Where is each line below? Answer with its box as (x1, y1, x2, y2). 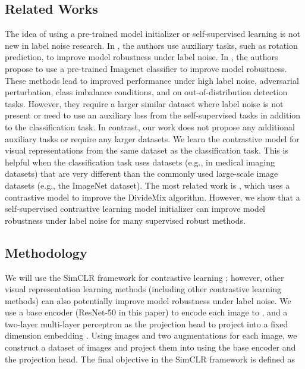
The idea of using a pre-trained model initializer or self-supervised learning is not (5, 27, 301, 40)
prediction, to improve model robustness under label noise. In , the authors (5, 51, 278, 63)
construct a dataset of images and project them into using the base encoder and (5, 341, 296, 354)
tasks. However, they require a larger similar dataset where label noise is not (5, 97, 284, 110)
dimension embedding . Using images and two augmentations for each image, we (5, 329, 297, 342)
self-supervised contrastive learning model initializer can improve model (5, 202, 266, 215)
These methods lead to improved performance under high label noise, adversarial (5, 74, 299, 86)
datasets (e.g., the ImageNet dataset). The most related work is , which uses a (5, 179, 290, 191)
